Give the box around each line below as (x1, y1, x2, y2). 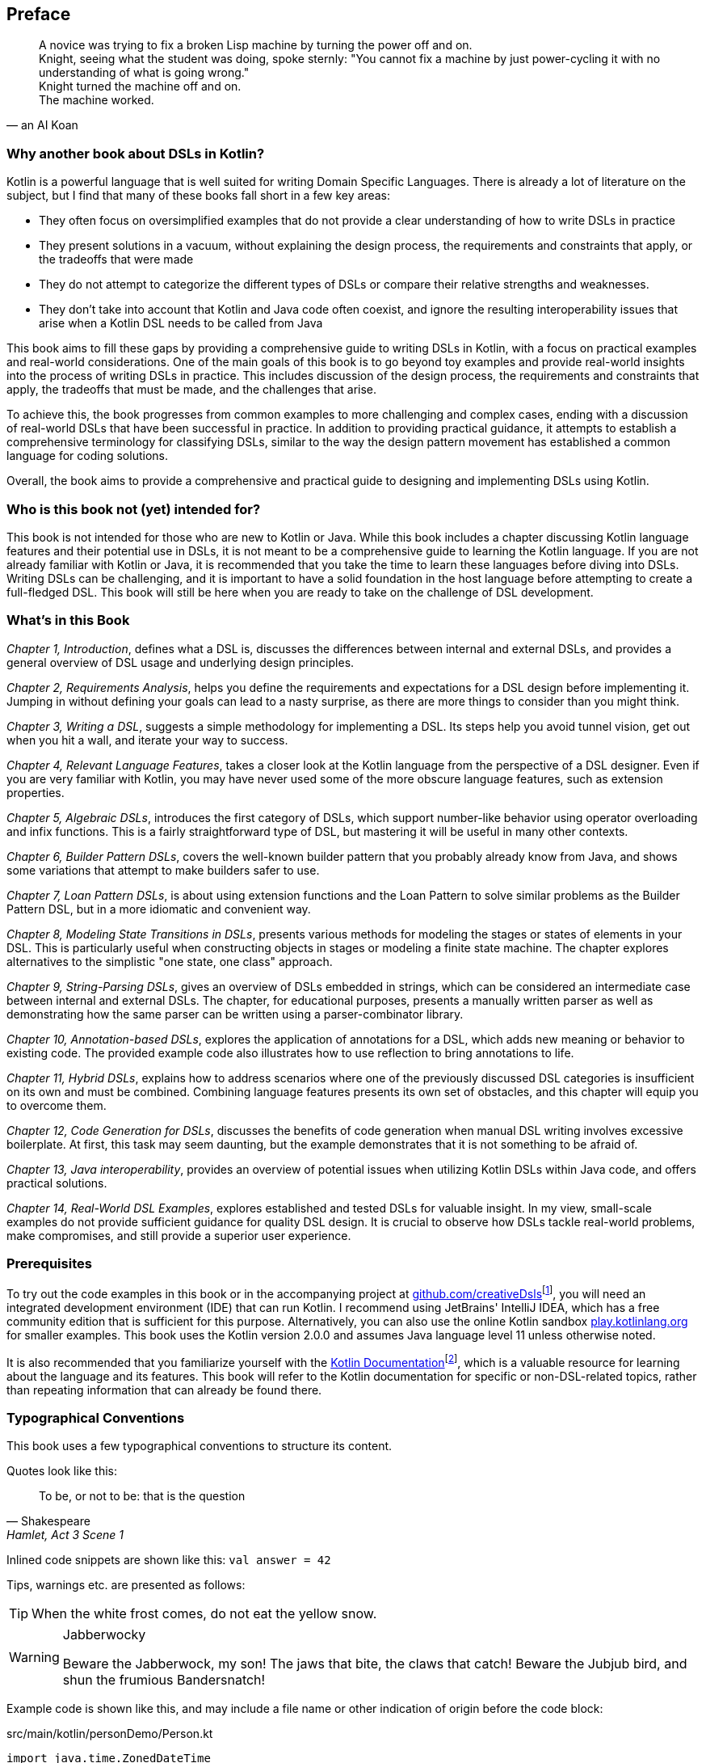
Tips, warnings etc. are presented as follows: (6, 1578, 246, 1592)
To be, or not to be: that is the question (39, 1489, 246, 1504)
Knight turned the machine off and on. (39, 79, 242, 94)
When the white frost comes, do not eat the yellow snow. (32, 1605, 377, 1622)
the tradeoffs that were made (39, 252, 194, 267)
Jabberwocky (62, 1626, 146, 1643)
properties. (6, 785, 65, 799)
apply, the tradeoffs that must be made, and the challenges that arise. (6, 382, 377, 397)
